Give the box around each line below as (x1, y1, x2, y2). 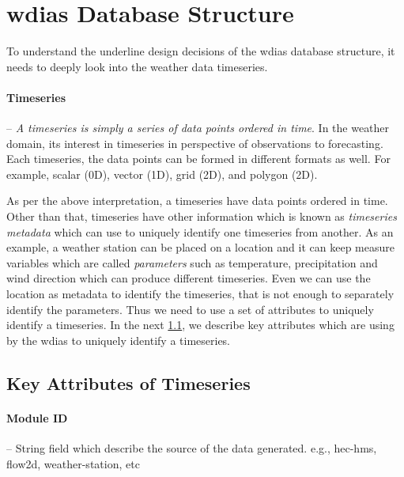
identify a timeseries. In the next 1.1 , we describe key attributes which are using (6, 316, 395, 333)
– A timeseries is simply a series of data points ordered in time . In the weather (6, 119, 390, 136)
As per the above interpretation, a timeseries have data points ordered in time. (6, 192, 388, 209)
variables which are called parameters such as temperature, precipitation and (6, 254, 378, 271)
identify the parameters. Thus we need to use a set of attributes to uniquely (6, 301, 374, 317)
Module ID (6, 409, 68, 426)
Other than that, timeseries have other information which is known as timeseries (6, 208, 397, 225)
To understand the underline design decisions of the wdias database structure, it (6, 43, 395, 59)
